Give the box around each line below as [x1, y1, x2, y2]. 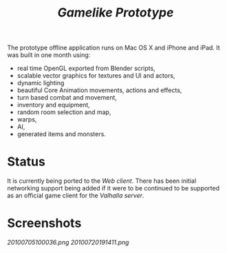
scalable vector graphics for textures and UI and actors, [17, 71, 175, 80]
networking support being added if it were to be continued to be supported [7, 184, 220, 192]
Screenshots [7, 215, 82, 231]
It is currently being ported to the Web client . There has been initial [7, 177, 197, 185]
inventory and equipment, [17, 101, 91, 109]
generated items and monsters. [17, 130, 107, 138]
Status [7, 154, 46, 170]
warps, [17, 115, 37, 124]
